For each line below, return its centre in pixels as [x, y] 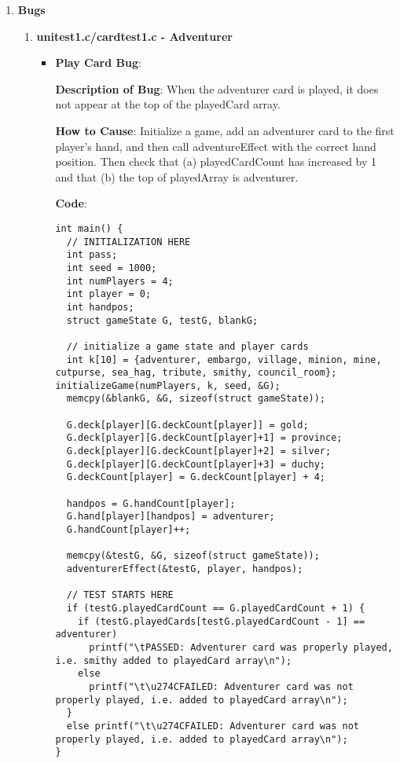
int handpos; [100, 307]
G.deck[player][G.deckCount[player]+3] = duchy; [196, 464]
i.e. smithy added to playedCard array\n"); [174, 660]
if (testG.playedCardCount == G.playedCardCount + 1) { [216, 608]
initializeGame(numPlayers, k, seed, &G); [168, 385]
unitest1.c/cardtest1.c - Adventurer [134, 36]
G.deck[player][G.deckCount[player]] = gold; [187, 425]
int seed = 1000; [112, 268]
